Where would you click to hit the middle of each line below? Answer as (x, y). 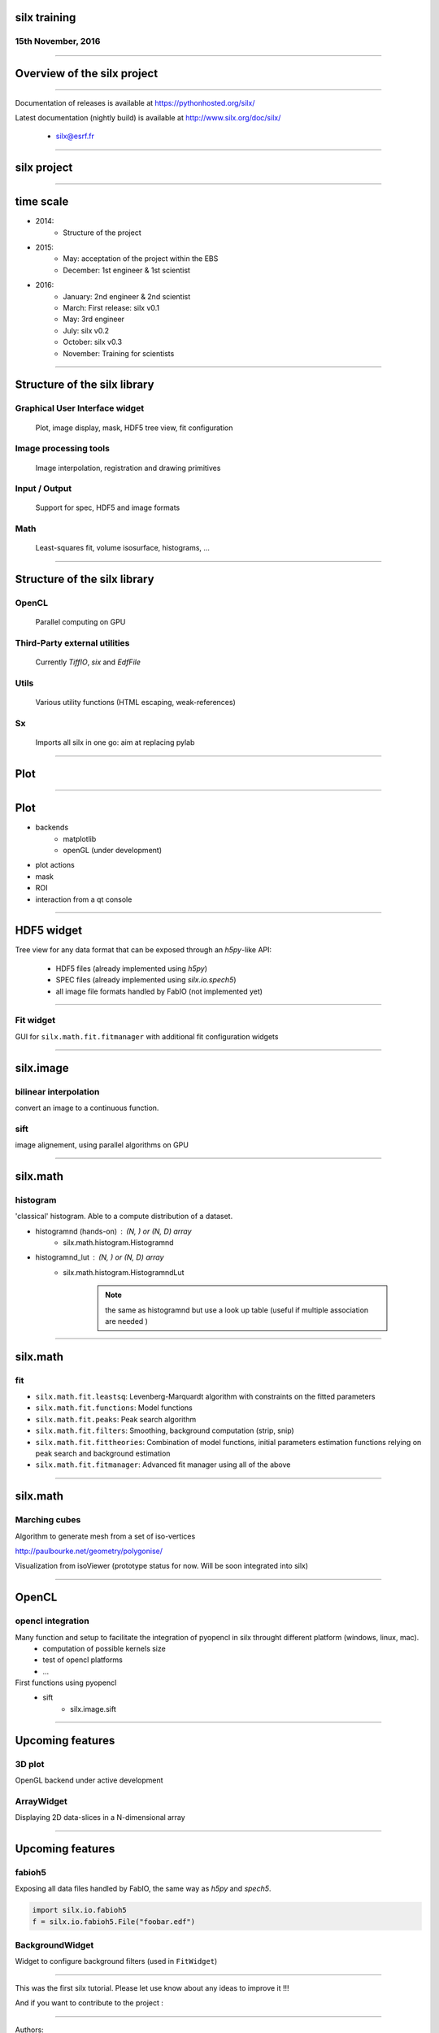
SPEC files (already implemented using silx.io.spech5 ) (146, 980)
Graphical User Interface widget (80, 408)
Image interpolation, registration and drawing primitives (128, 468)
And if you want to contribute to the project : (89, 2003)
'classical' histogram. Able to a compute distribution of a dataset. (124, 1217)
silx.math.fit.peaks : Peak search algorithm (116, 1419)
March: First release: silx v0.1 (111, 308)
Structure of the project (102, 233)
